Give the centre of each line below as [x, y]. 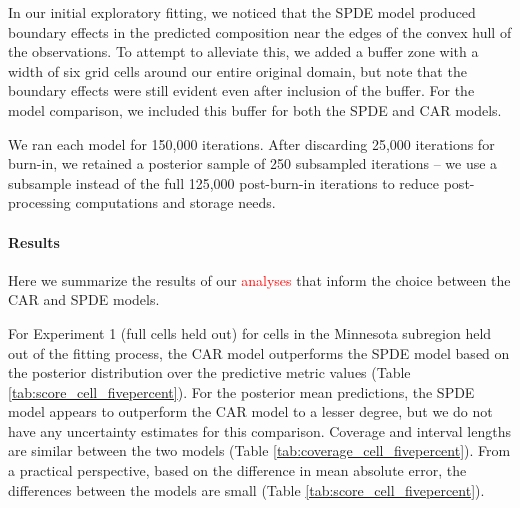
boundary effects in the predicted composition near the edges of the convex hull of [260, 31]
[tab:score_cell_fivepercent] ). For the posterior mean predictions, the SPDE [241, 391]
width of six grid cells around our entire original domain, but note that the [237, 70]
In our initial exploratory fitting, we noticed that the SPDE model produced [242, 12]
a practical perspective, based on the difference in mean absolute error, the [237, 470]
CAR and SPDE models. [84, 299]
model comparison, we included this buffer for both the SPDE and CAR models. [255, 109]
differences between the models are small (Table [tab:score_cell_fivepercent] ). [246, 489]
